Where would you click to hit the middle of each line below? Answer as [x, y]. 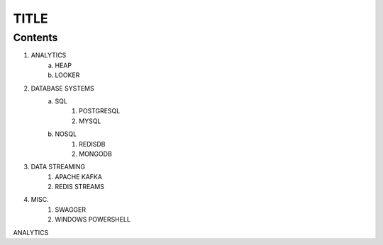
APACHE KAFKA [79, 176]
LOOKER [67, 75]
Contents [35, 38]
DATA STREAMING [58, 167]
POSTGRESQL [100, 111]
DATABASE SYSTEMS [63, 88]
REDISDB [92, 144]
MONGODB [96, 154]
